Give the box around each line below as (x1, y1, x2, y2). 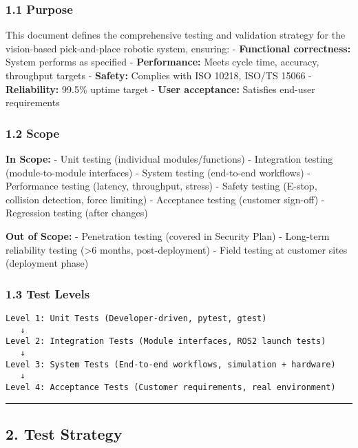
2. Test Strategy (6, 422, 123, 444)
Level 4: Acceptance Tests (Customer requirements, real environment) (6, 382, 336, 392)
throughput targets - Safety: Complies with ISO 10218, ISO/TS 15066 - (6, 68, 312, 82)
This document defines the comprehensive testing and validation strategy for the (6, 28, 346, 42)
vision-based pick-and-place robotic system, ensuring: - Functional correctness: (6, 41, 351, 55)
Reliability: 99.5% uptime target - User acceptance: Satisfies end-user (6, 81, 315, 96)
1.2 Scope (6, 124, 60, 141)
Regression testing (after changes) (6, 205, 148, 220)
